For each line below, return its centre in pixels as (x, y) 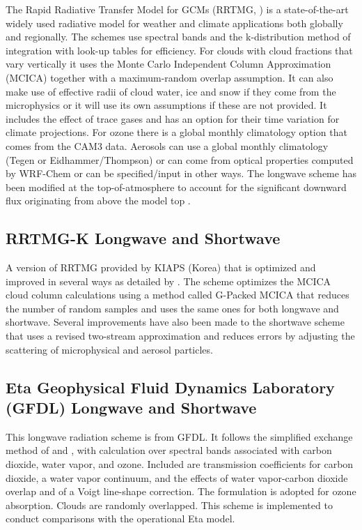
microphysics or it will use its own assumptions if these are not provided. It (166, 105)
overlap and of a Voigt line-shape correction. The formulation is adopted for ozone (181, 491)
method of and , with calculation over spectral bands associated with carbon (169, 450)
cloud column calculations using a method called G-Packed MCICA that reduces (178, 295)
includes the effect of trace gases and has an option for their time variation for (173, 118)
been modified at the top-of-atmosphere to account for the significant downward (176, 187)
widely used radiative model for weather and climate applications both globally (174, 23)
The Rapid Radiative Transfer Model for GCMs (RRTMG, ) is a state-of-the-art (177, 9)
